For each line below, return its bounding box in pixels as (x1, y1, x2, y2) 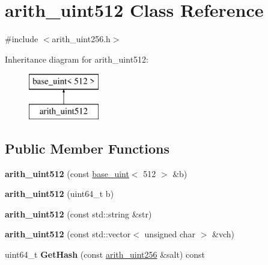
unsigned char (144, 228, 196, 240)
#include (5, 33, 38, 45)
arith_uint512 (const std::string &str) (5, 207, 152, 220)
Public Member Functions (5, 139, 169, 157)
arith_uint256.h (52, 33, 111, 45)
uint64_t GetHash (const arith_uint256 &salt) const (5, 248, 205, 261)
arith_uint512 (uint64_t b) (5, 187, 114, 200)
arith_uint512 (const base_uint (5, 167, 129, 179)
